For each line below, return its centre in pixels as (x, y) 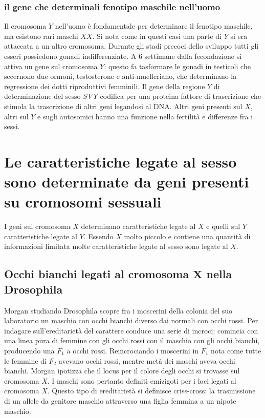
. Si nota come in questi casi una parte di (157, 36)
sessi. (12, 126)
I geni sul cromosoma (37, 226)
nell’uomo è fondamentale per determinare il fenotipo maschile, (154, 26)
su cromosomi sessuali (83, 202)
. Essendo (98, 236)
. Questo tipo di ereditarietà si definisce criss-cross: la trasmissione (151, 391)
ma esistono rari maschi (41, 36)
